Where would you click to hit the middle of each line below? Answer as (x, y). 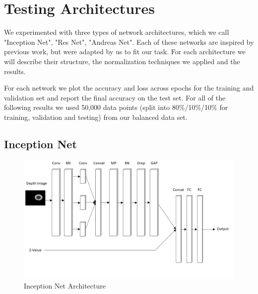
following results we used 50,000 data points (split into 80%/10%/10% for (116, 107)
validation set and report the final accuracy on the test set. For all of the (115, 97)
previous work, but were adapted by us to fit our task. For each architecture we (125, 51)
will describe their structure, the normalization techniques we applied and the (122, 61)
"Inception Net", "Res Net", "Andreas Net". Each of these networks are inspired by (129, 42)
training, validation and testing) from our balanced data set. (96, 117)
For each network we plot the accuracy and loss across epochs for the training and (129, 88)
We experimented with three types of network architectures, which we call (117, 32)
